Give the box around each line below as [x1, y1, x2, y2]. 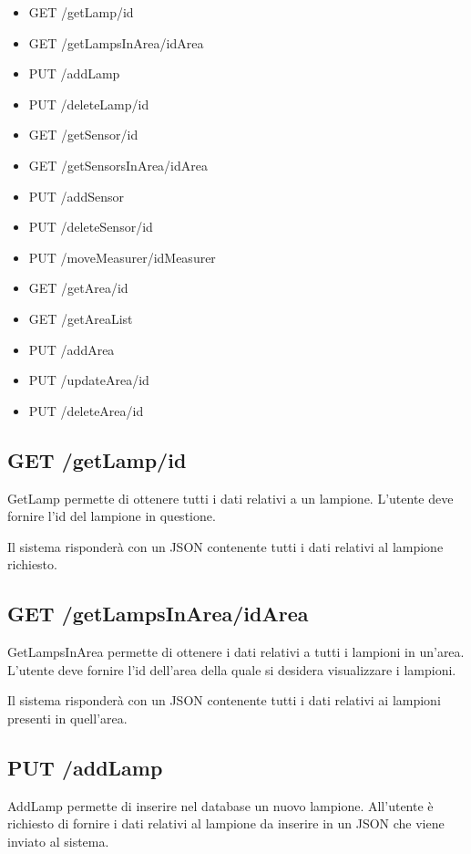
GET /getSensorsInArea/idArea [28, 155, 208, 174]
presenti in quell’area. [7, 708, 128, 727]
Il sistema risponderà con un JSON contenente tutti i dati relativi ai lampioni [7, 691, 441, 710]
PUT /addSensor [28, 186, 124, 205]
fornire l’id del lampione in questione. [7, 506, 216, 526]
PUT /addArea [28, 339, 115, 359]
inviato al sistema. [7, 831, 109, 850]
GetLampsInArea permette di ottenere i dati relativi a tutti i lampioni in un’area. [7, 642, 465, 661]
